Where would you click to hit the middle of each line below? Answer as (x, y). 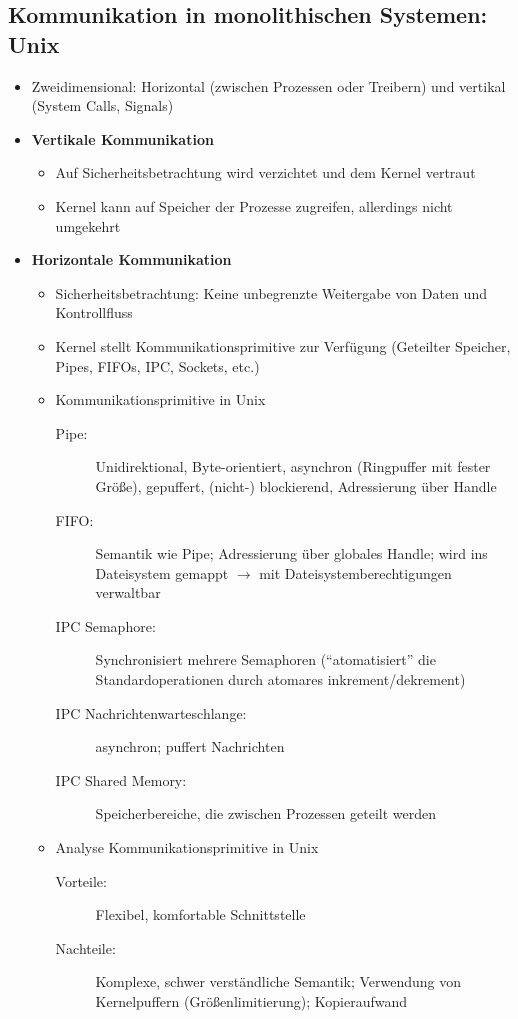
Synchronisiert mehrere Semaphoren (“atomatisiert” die (265, 659)
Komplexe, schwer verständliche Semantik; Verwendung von (278, 981)
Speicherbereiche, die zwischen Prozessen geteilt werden (266, 813)
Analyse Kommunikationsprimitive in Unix (187, 847)
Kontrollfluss (94, 312)
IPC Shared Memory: (121, 779)
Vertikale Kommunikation (122, 138)
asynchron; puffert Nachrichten (190, 746)
